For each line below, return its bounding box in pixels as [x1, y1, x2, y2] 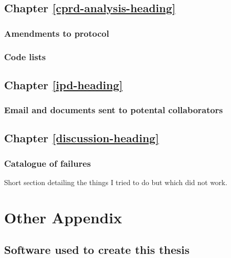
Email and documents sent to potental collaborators [4, 104, 223, 116]
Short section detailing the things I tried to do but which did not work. [4, 177, 227, 188]
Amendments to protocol [4, 27, 109, 39]
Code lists [4, 50, 46, 63]
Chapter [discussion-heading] [4, 130, 159, 146]
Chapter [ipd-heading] [4, 76, 123, 92]
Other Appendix [4, 207, 122, 227]
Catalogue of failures [4, 157, 91, 169]
